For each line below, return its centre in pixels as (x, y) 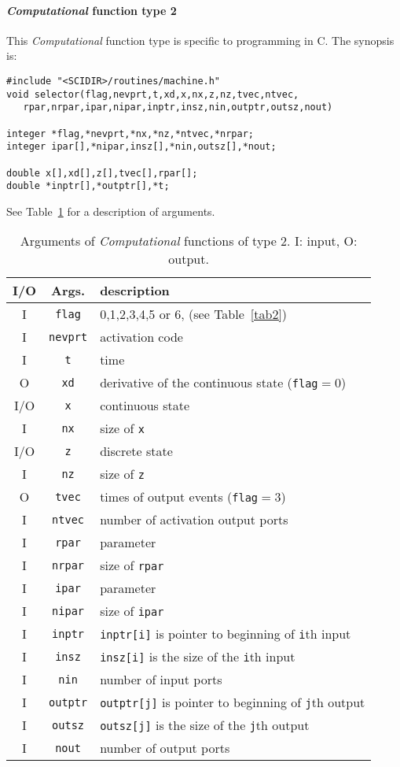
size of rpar (132, 565)
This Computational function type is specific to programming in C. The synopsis (200, 40)
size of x (122, 428)
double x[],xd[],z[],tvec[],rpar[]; (102, 173)
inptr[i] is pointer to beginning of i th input (226, 634)
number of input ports (161, 680)
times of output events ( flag (179, 497)
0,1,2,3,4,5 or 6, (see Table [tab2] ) (194, 314)
